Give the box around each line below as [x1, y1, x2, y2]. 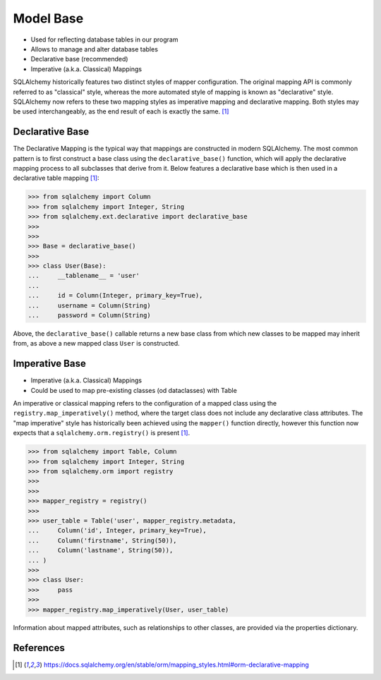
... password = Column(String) [28, 311, 151, 320]
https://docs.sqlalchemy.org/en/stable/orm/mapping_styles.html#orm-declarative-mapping [43, 660, 310, 669]
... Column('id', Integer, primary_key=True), [28, 526, 207, 535]
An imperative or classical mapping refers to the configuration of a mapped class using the [13, 399, 277, 408]
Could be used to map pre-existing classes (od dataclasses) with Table [30, 386, 238, 394]
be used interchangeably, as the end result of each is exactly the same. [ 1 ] [13, 107, 229, 116]
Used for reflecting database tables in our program [30, 35, 179, 44]
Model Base [13, 11, 84, 26]
